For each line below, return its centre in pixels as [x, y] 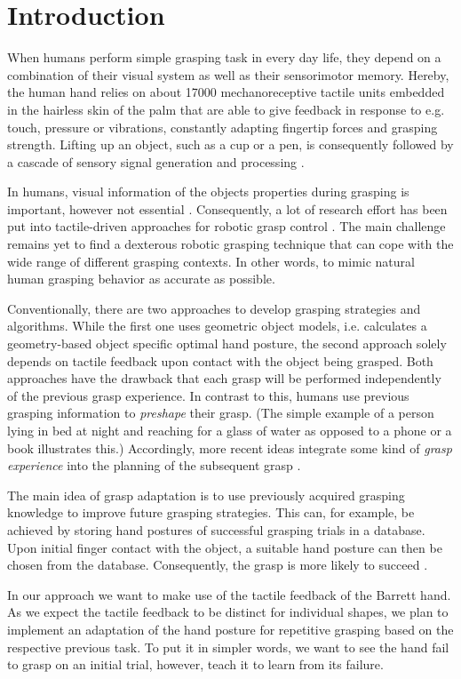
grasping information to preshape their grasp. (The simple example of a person [221, 413]
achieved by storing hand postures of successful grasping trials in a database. [216, 529]
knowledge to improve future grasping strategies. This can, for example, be [211, 512]
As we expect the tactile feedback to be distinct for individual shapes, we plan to [228, 612]
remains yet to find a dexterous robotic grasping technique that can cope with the [230, 244]
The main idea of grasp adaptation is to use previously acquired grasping [206, 495]
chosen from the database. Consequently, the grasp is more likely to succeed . [218, 565]
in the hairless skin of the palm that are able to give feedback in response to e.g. [226, 109]
